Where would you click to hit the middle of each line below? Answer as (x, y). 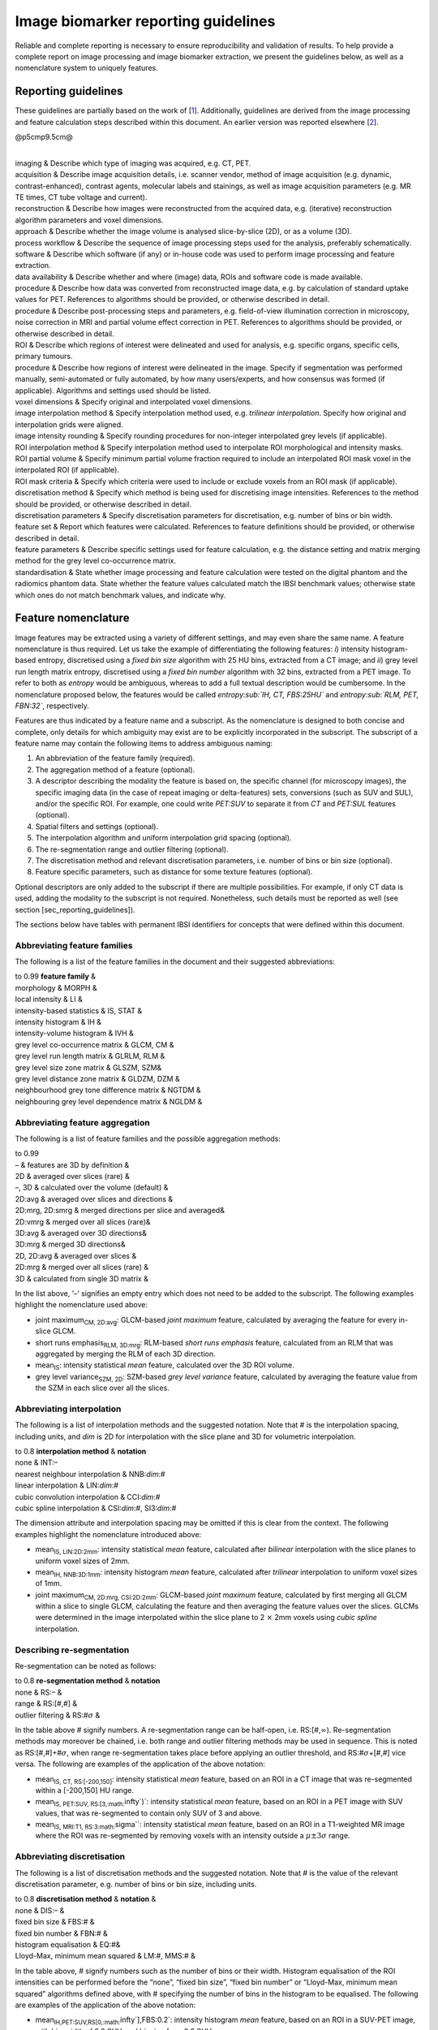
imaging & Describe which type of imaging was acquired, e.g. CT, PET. (133, 163)
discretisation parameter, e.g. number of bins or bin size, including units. (136, 1885)
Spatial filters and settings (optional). (97, 826)
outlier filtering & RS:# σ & (58, 1715)
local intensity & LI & (49, 1000)
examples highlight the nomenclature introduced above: (108, 1534)
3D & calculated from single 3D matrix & (82, 1278)
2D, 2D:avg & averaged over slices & (76, 1255)
